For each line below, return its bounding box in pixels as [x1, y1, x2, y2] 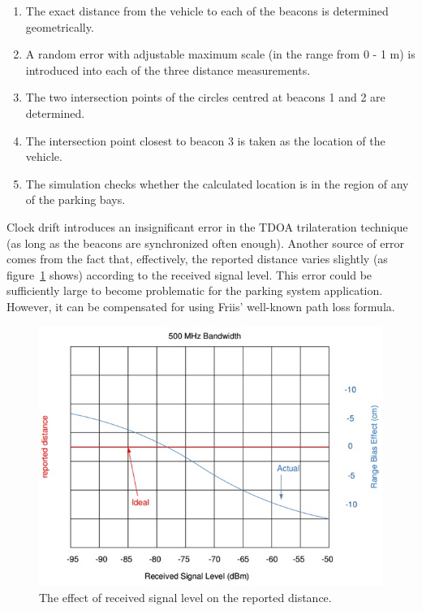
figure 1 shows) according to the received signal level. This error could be [6, 266, 372, 283]
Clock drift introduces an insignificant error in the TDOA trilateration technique [6, 218, 408, 235]
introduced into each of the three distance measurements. [25, 61, 311, 78]
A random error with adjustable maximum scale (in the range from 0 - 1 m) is [25, 45, 416, 63]
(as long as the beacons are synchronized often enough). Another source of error [6, 234, 404, 251]
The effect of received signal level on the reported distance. [39, 588, 332, 605]
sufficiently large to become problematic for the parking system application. [6, 282, 383, 299]
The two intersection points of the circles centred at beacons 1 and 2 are [25, 89, 385, 106]
